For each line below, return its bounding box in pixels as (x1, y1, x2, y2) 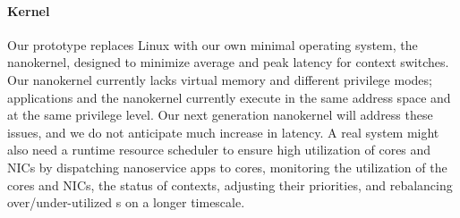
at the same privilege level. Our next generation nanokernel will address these (7, 105, 433, 124)
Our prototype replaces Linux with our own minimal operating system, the (7, 35, 418, 54)
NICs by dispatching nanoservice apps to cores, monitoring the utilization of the (7, 157, 447, 176)
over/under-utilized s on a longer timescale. (7, 193, 245, 212)
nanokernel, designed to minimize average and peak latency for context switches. (7, 53, 449, 71)
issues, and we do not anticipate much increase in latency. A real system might (7, 122, 439, 141)
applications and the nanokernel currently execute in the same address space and (7, 88, 451, 106)
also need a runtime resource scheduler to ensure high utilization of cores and (7, 140, 431, 159)
